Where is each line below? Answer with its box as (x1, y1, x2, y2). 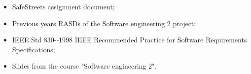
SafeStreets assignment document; (12, 1, 115, 11)
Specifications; (12, 44, 55, 54)
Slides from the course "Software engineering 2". (12, 61, 157, 71)
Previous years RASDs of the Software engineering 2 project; (12, 18, 196, 28)
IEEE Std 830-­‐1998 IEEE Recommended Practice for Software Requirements (12, 35, 247, 45)
